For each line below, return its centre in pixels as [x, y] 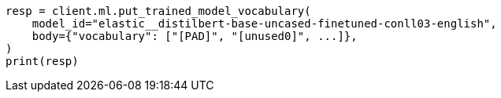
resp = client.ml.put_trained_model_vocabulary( [158, 11]
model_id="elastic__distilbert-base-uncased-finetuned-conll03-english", [264, 24]
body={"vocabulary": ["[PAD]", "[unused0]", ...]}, [195, 36]
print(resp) [42, 61]
